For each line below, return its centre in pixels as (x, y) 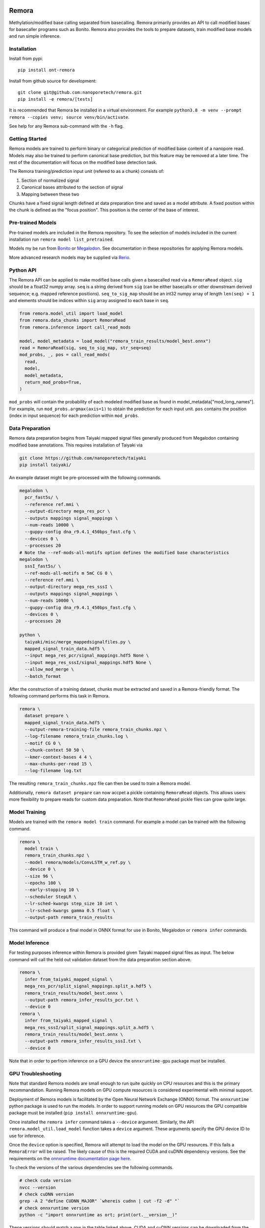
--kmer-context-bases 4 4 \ (58, 757)
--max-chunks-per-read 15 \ (58, 764)
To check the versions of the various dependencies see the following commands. (91, 1168)
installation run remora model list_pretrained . (61, 239)
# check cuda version (45, 1181)
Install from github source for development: (53, 81)
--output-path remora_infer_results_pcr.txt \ (82, 1000)
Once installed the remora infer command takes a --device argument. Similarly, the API (102, 1122)
